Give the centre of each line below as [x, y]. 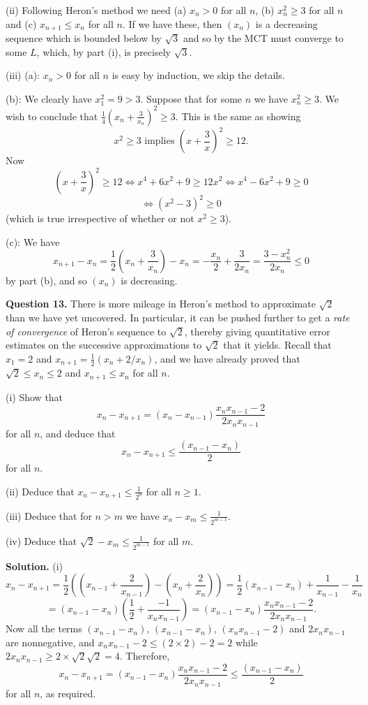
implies [160, 141]
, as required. [68, 693]
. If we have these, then [172, 23]
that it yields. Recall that [277, 345]
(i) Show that [34, 397]
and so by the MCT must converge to [263, 38]
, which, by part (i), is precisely [103, 51]
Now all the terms [44, 628]
